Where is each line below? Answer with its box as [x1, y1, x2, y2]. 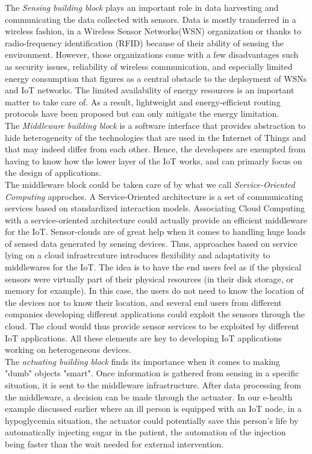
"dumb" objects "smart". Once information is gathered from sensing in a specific [5, 367, 299, 379]
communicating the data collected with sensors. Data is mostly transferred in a [5, 13, 296, 25]
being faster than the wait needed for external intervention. [5, 437, 224, 450]
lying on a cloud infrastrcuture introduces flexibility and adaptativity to [5, 249, 270, 261]
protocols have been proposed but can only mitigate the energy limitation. [5, 107, 279, 120]
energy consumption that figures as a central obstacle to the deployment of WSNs [5, 72, 307, 84]
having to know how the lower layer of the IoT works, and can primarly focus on [5, 154, 302, 167]
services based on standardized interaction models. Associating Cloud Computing [5, 202, 305, 214]
